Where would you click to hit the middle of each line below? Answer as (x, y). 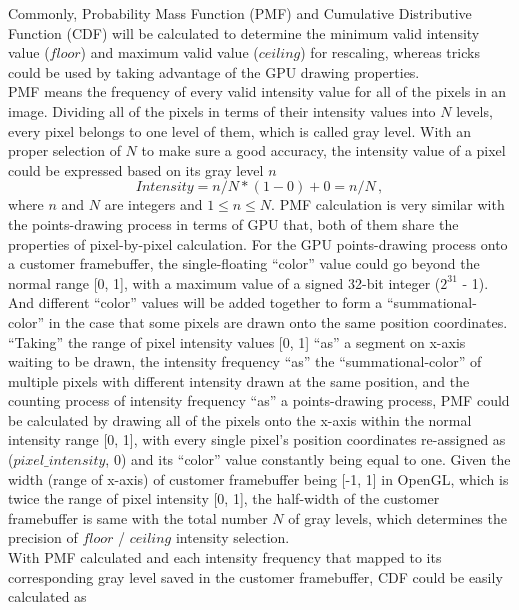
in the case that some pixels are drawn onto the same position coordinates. (278, 321)
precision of (43, 537)
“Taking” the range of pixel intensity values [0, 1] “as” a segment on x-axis (237, 341)
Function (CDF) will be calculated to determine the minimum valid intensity (244, 32)
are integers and (153, 204)
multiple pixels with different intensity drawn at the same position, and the (239, 380)
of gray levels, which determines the (397, 517)
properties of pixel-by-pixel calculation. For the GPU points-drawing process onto (258, 243)
